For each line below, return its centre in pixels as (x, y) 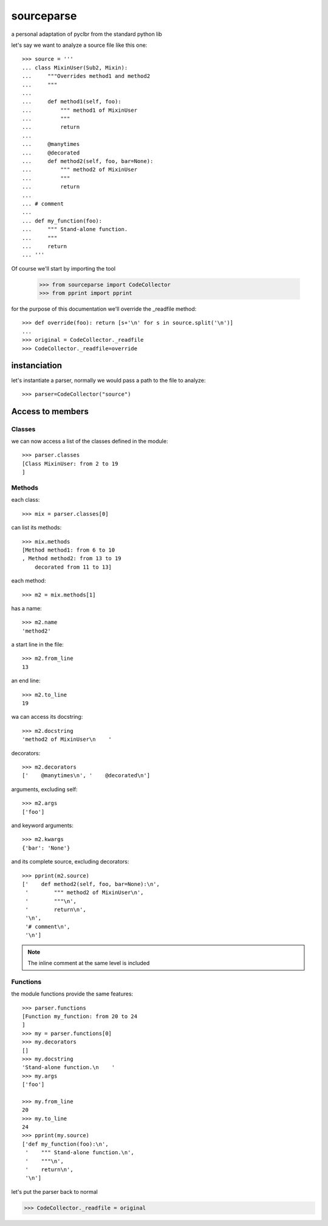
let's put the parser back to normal (55, 1191)
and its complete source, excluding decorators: (70, 862)
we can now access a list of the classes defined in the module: (90, 442)
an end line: (26, 681)
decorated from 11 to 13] (73, 567)
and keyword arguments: (43, 825)
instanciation (37, 366)
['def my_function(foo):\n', (65, 1144)
